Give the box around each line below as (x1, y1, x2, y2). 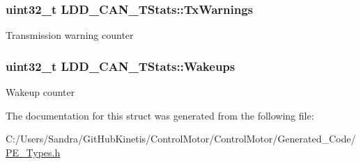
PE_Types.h (6, 145, 61, 159)
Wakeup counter (6, 85, 75, 99)
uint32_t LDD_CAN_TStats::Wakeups (6, 57, 236, 74)
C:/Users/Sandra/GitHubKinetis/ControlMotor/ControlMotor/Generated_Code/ (6, 131, 356, 146)
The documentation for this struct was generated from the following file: (6, 108, 314, 122)
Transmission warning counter (6, 28, 134, 42)
